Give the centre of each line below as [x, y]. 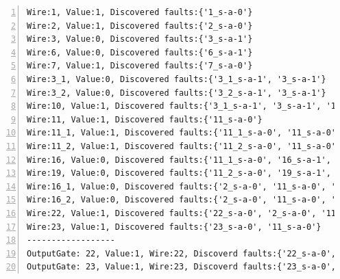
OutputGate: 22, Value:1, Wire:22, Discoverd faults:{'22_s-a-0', [182, 253]
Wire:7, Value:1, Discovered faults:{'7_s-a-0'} [140, 66]
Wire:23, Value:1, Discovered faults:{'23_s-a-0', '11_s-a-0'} [174, 227]
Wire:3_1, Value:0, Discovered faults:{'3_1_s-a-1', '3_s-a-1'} [177, 79]
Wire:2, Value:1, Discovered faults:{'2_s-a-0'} [140, 26]
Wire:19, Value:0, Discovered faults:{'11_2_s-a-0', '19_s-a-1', [179, 173]
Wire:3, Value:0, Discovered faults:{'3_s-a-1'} [140, 39]
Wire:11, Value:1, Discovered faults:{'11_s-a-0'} [145, 119]
